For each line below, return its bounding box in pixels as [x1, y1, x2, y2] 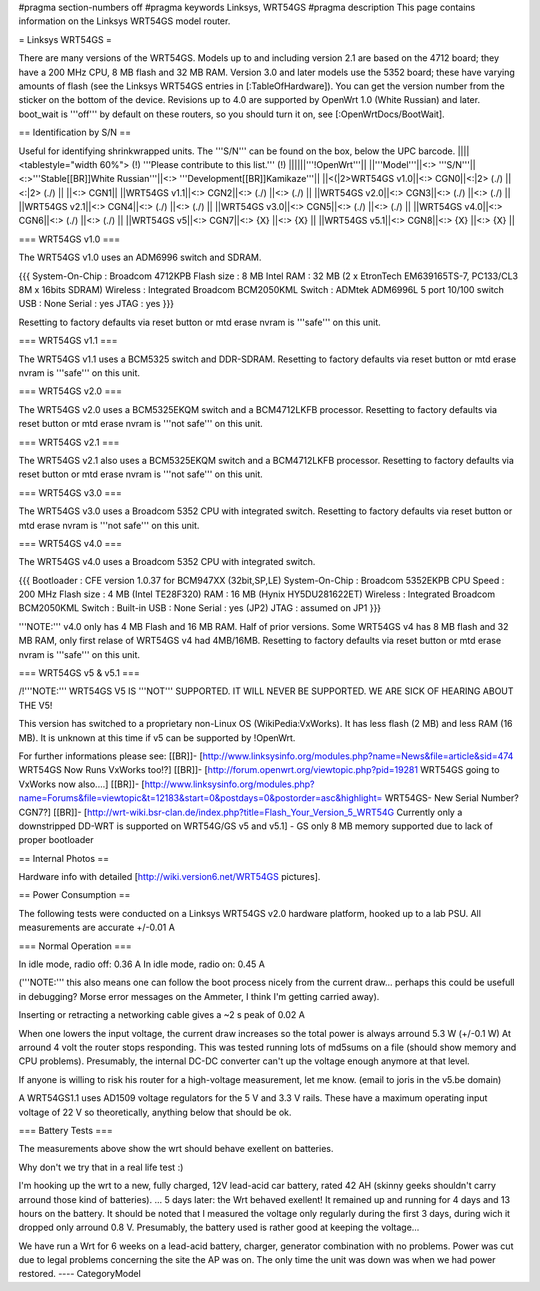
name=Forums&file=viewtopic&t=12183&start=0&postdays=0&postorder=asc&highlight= [18, 792, 383, 804]
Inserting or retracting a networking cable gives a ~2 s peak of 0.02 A [18, 1009, 305, 1021]
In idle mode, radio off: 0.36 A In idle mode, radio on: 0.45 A [18, 958, 265, 970]
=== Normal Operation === [18, 940, 132, 952]
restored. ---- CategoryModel [18, 1268, 142, 1280]
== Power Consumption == [18, 889, 131, 901]
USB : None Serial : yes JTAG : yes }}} [18, 298, 175, 310]
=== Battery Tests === [18, 1124, 114, 1136]
